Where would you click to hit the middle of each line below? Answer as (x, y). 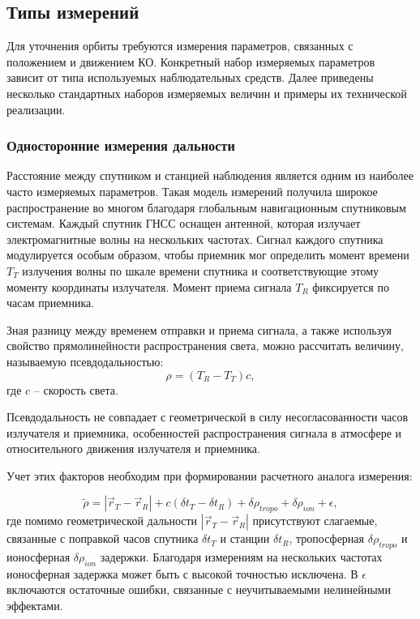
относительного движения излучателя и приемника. (133, 448)
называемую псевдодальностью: (85, 361)
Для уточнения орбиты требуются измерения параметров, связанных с (180, 46)
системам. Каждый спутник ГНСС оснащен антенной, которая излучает (184, 223)
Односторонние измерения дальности (121, 145)
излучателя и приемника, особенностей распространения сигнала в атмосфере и (204, 432)
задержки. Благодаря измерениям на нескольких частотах (241, 557)
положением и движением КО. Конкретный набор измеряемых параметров (191, 61)
